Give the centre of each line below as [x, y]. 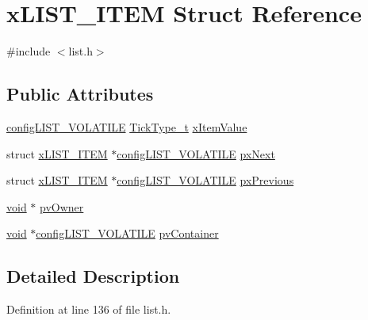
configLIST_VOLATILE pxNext [196, 153]
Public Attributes [80, 94]
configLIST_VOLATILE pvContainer [127, 233]
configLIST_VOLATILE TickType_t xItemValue [127, 126]
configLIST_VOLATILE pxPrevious [205, 180]
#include [29, 51]
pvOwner [62, 206]
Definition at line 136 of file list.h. [89, 309]
